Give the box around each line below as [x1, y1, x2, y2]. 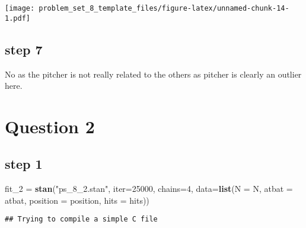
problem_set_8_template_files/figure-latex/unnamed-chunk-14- [39, 4, 289, 12]
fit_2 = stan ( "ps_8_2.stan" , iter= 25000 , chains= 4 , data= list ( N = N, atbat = [5, 182, 293, 195]
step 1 [5, 155, 43, 173]
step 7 [5, 40, 43, 58]
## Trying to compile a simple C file [5, 215, 158, 224]
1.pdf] [5, 14, 30, 23]
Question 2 [5, 114, 95, 138]
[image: [5, 4, 35, 12]
